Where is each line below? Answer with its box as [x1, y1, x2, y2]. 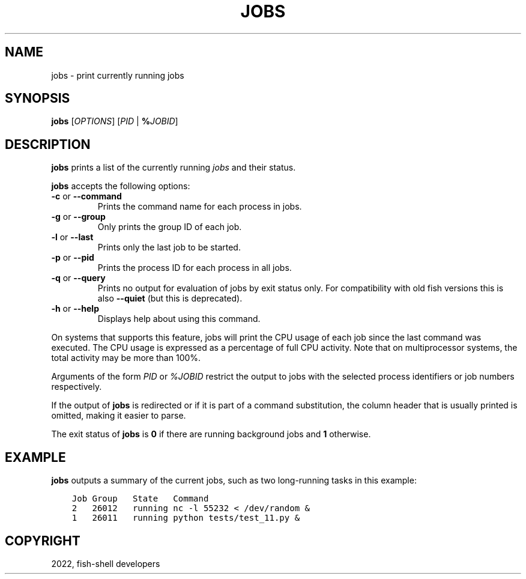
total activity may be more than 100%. [51, 353, 201, 363]
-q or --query [51, 273, 106, 283]
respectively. [51, 381, 102, 392]
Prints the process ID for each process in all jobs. [97, 262, 292, 273]
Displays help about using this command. [97, 314, 261, 324]
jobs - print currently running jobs [51, 70, 184, 80]
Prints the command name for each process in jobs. [97, 201, 302, 212]
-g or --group [51, 211, 106, 222]
